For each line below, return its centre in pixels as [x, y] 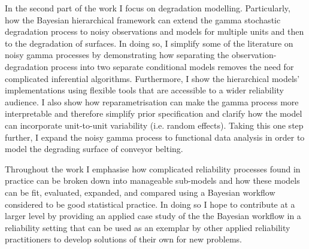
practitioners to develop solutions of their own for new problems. [124, 239]
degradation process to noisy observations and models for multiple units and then [154, 31]
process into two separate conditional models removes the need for [172, 66]
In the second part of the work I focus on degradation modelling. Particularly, [148, 8]
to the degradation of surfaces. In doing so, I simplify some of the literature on [149, 43]
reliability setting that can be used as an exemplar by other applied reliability [148, 227]
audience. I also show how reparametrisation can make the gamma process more [152, 101]
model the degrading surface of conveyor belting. [94, 149]
